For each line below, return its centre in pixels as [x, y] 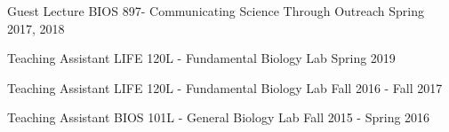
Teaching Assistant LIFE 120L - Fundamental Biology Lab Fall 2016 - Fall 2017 [225, 87]
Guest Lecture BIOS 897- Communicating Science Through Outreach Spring [216, 11]
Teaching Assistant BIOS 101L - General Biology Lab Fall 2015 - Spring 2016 [219, 117]
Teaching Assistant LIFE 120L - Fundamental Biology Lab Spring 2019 [201, 58]
